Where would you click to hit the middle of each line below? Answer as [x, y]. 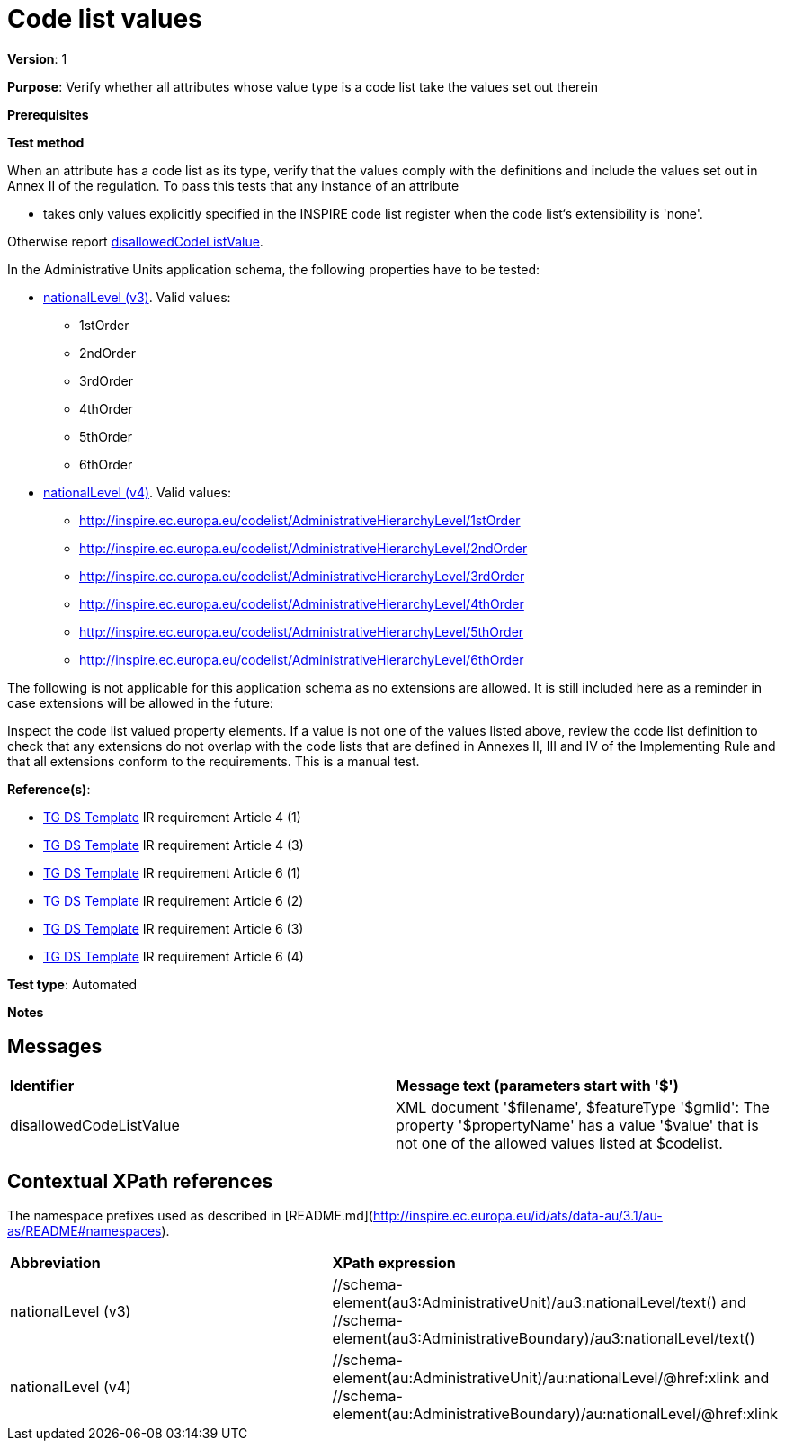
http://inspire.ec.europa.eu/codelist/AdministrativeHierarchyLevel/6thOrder [302, 659]
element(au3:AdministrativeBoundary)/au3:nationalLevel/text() [544, 1339]
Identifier [42, 1085]
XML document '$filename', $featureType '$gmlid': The [583, 1107]
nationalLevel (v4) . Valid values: [138, 492]
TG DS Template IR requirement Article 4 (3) [174, 845]
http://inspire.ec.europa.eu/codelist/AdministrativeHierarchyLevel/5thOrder [302, 631]
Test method [46, 142]
